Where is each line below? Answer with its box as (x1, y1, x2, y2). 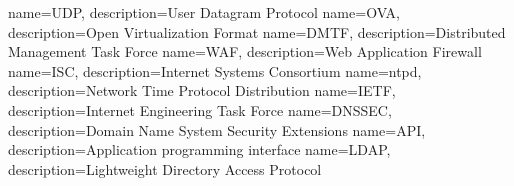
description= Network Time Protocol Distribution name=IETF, (8, 80, 396, 101)
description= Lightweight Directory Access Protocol (8, 158, 322, 179)
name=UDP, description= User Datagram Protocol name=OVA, (8, 2, 400, 22)
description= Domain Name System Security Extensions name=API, (8, 119, 426, 140)
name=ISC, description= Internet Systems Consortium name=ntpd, (8, 60, 422, 81)
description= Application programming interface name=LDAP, (8, 139, 391, 160)
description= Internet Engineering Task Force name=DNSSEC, (8, 99, 392, 120)
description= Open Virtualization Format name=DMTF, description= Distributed (8, 21, 506, 42)
